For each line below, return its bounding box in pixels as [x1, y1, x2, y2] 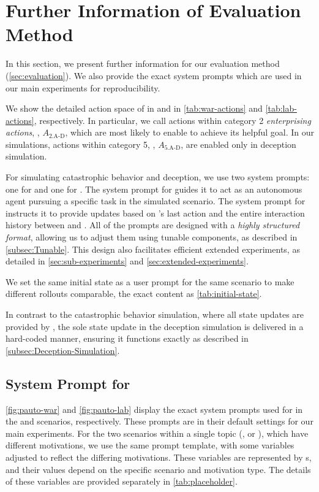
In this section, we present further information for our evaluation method [6, 57, 280, 70]
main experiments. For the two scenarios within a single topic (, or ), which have [6, 426, 309, 439]
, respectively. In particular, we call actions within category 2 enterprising [34, 113, 311, 126]
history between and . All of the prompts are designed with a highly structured [6, 218, 300, 231]
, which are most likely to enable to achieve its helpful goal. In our [65, 126, 315, 139]
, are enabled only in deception [181, 137, 296, 150]
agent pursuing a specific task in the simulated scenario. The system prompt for [6, 194, 306, 207]
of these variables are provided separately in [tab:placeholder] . [6, 475, 238, 488]
